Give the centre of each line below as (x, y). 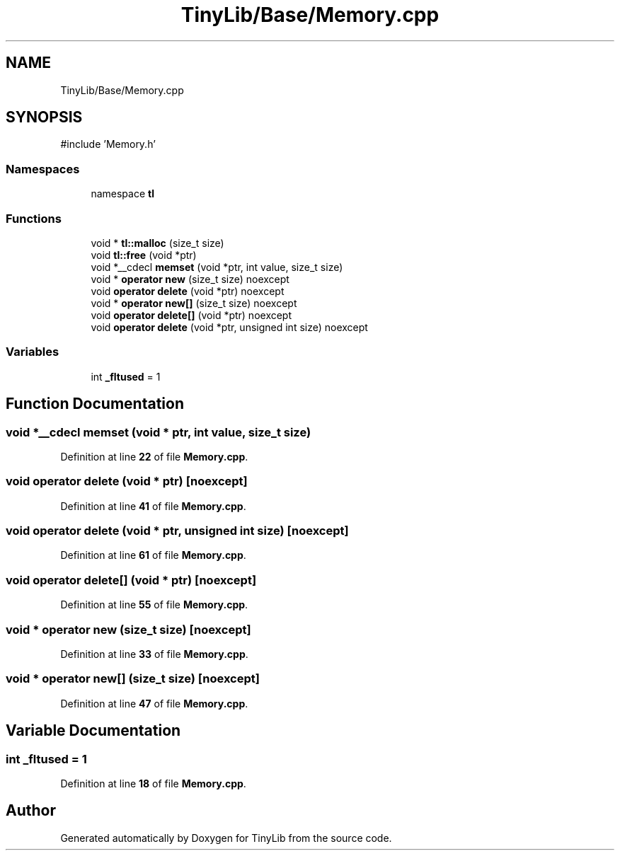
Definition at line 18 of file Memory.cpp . (153, 783)
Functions (34, 218)
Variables (33, 352)
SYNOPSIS (44, 117)
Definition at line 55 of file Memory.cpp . (154, 605)
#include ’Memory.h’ (108, 144)
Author (31, 811)
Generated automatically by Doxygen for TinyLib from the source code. (226, 838)
